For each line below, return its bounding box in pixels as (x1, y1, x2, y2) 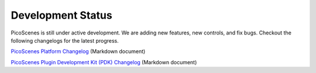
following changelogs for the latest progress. (11, 37, 119, 44)
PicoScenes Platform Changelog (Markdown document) (11, 48, 146, 55)
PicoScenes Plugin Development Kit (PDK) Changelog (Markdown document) (11, 58, 197, 65)
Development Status (11, 9, 112, 22)
